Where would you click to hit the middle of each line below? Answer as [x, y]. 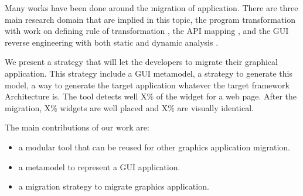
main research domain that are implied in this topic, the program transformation [150, 19]
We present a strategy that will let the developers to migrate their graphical [141, 62]
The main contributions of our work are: [77, 127]
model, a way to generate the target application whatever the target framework [147, 85]
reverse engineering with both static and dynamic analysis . [112, 42]
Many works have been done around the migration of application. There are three [151, 8]
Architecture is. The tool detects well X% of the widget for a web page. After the [151, 96]
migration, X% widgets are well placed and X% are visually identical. [129, 107]
